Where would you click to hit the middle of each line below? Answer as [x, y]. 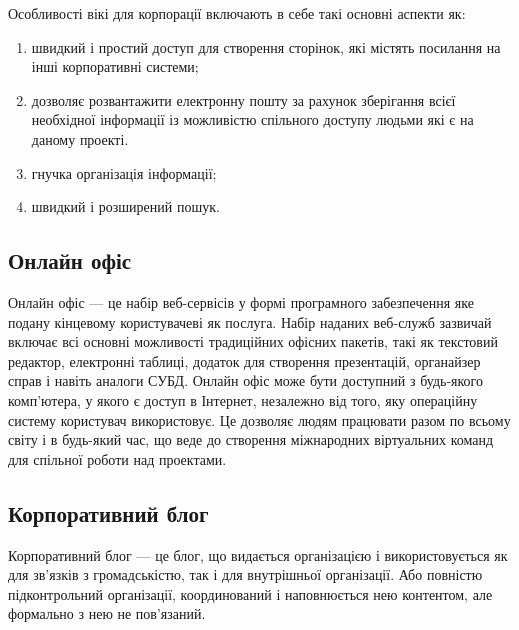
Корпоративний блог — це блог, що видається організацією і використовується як [258, 554]
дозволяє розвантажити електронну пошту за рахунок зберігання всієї [243, 99]
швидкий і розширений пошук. [125, 206]
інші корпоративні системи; [115, 66]
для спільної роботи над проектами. [117, 458]
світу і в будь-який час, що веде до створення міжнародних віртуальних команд [251, 439]
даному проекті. [80, 138]
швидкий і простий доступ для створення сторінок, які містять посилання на [266, 46]
